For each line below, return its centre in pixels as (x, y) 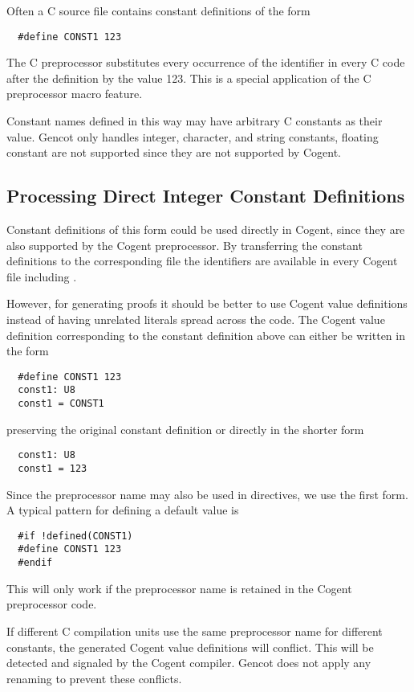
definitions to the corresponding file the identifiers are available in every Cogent (202, 261)
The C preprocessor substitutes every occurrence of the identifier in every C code (206, 62)
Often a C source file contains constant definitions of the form (158, 10)
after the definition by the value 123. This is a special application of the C (189, 78)
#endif (35, 563)
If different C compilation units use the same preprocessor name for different (195, 631)
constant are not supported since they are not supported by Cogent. (174, 152)
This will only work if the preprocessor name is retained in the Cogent (179, 588)
